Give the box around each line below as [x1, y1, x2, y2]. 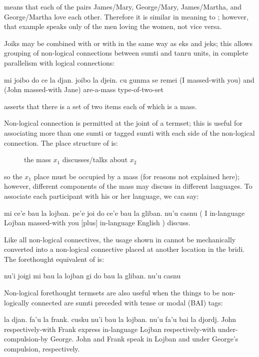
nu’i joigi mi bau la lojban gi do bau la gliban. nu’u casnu [4, 270, 181, 281]
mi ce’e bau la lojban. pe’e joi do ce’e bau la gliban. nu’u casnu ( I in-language [4, 207, 245, 218]
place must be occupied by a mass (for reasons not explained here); [33, 171, 240, 181]
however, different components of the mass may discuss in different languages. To [4, 181, 252, 191]
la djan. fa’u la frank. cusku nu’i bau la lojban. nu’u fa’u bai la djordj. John [4, 314, 236, 324]
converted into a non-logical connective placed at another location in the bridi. [4, 244, 245, 254]
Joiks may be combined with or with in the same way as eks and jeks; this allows [4, 38, 252, 48]
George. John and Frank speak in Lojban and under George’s [50, 333, 238, 344]
